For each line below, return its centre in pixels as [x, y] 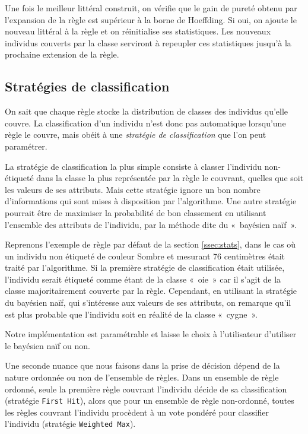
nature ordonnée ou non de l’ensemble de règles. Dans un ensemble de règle [142, 377]
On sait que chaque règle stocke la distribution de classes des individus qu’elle [147, 111]
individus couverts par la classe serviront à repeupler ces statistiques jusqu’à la [148, 42]
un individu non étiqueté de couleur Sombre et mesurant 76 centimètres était [145, 256]
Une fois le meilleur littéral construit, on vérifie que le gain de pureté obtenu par [151, 8]
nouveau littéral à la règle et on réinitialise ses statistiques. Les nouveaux [138, 31]
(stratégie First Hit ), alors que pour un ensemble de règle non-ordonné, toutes [150, 400]
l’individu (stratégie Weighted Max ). [70, 424]
